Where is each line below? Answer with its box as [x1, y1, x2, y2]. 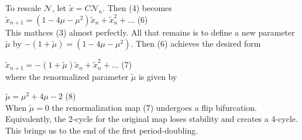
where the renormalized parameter [5, 70, 129, 82]
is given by [138, 70, 177, 82]
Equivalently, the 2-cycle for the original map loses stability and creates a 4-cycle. [5, 113, 298, 125]
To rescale [5, 2, 42, 13]
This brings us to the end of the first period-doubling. [5, 124, 198, 136]
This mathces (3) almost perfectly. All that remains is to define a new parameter [5, 26, 295, 38]
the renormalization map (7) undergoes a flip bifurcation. [52, 101, 257, 113]
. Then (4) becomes [102, 2, 172, 13]
